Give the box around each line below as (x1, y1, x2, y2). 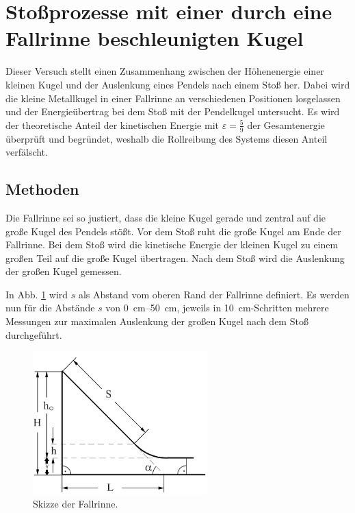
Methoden (5, 178, 79, 200)
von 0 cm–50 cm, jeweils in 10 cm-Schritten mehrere (105, 300, 329, 315)
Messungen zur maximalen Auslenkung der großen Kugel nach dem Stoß (5, 314, 308, 329)
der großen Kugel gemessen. (5, 264, 122, 278)
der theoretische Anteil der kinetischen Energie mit (5, 117, 219, 132)
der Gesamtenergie (247, 117, 325, 132)
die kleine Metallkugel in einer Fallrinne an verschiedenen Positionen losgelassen (5, 91, 341, 105)
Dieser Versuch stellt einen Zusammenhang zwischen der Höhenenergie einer (5, 64, 324, 78)
